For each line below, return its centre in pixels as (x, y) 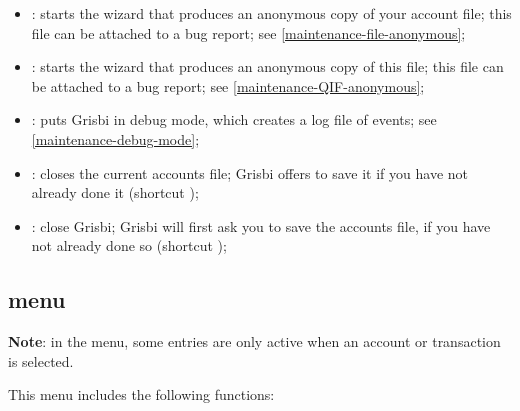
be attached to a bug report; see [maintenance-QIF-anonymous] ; (228, 85)
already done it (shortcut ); (115, 192)
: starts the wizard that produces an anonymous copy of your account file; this (271, 13)
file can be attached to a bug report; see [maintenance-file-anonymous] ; (248, 32)
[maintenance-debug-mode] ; (115, 138)
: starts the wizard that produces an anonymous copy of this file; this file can (267, 66)
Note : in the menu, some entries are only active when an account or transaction (254, 341)
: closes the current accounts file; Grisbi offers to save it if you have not (250, 172)
